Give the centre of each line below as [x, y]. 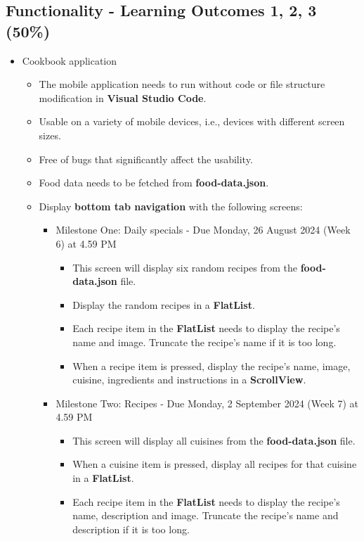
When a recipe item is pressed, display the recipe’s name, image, [212, 365]
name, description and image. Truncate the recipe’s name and [206, 515]
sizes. [50, 135]
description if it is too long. [131, 529]
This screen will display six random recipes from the [185, 267]
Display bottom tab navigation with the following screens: [171, 206]
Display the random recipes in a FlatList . [164, 304]
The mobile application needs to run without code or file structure [182, 84]
